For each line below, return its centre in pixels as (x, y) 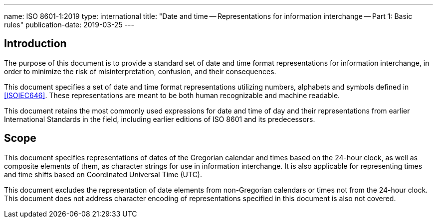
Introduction (35, 44)
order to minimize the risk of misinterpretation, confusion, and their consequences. (140, 71)
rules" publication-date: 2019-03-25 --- (69, 25)
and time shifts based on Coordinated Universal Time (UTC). (103, 174)
